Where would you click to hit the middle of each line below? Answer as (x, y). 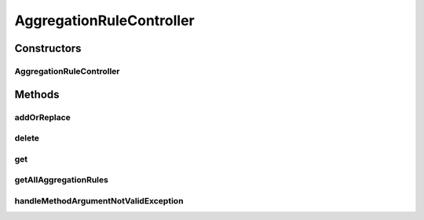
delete (27, 138)
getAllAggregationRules (62, 180)
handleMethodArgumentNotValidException (99, 200)
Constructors (48, 48)
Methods (37, 94)
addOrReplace (42, 117)
